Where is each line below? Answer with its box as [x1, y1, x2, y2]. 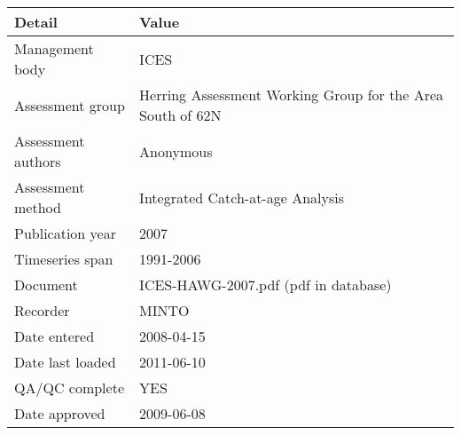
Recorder [14, 300, 70, 320]
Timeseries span [14, 249, 113, 269]
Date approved [14, 403, 105, 423]
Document [14, 274, 78, 295]
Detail [14, 12, 58, 32]
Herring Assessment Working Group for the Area [139, 84, 444, 105]
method [14, 197, 61, 217]
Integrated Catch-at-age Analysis [139, 186, 344, 208]
